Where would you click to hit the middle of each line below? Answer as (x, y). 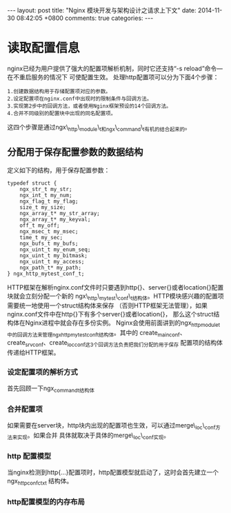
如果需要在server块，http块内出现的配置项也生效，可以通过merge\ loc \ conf (111, 426)
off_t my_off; (40, 225)
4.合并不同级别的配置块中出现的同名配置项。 (62, 113)
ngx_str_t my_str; (46, 189)
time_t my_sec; (41, 237)
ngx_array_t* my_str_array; (60, 213)
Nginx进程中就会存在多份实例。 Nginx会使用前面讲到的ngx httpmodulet (123, 324)
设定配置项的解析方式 (42, 372)
